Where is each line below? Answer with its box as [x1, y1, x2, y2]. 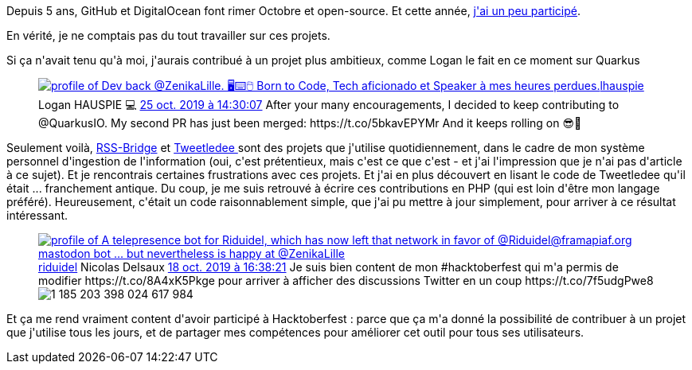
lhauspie [600, 79, 644, 92]
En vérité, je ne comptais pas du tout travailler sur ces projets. [6, 29, 330, 42]
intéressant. [6, 208, 68, 222]
